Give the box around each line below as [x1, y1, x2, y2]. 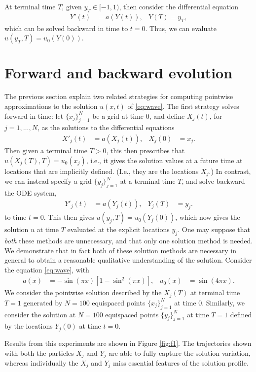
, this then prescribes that [106, 145, 185, 155]
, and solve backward [182, 176, 245, 186]
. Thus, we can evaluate [145, 23, 217, 33]
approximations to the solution [4, 101, 98, 111]
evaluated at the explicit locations [67, 224, 170, 235]
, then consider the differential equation [119, 1, 239, 11]
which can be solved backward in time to [4, 23, 128, 33]
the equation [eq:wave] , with [4, 264, 89, 274]
